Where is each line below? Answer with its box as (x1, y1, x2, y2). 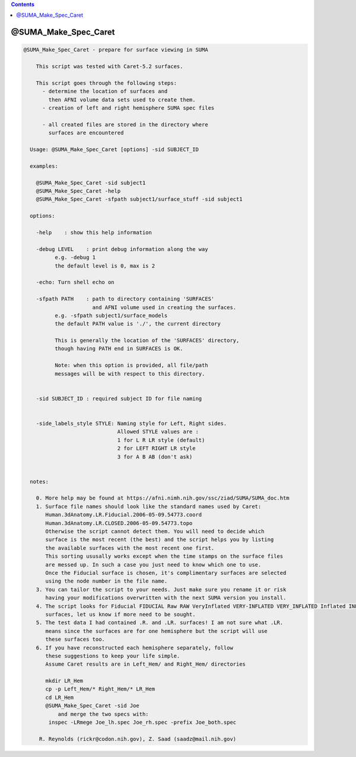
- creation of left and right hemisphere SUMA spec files (42, 104, 215, 112)
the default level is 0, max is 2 (54, 262, 155, 269)
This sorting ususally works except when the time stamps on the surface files (45, 553, 284, 560)
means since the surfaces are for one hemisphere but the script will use (45, 628, 268, 634)
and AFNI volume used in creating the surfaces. (92, 304, 237, 311)
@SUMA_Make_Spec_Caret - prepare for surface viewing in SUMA (23, 46, 208, 53)
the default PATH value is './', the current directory (54, 320, 221, 327)
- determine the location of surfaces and (42, 88, 168, 95)
